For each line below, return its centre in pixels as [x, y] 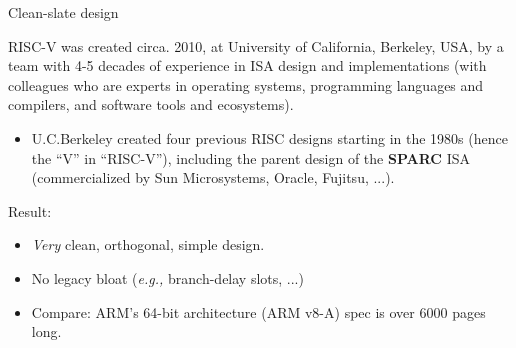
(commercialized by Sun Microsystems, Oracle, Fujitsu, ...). [213, 177]
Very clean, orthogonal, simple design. [148, 244]
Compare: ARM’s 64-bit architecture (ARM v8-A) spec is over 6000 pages [258, 311]
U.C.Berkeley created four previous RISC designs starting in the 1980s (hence [269, 137]
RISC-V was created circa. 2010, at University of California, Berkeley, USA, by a [256, 45]
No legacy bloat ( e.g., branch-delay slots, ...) [167, 277]
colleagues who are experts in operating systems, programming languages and [246, 84]
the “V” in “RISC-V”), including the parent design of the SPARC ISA [250, 157]
